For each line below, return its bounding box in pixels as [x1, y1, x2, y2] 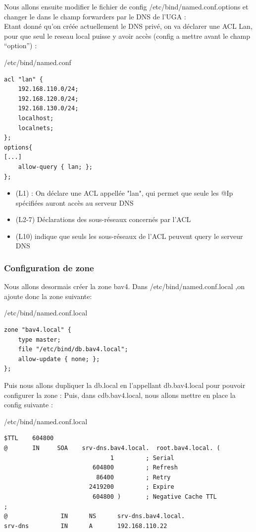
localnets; [18, 124, 54, 132]
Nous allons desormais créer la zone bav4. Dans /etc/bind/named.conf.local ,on [4, 281, 245, 292]
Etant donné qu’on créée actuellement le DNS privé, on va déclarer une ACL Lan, [4, 21, 253, 31]
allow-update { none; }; [18, 355, 100, 363]
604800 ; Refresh [92, 464, 178, 471]
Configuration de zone [4, 261, 94, 274]
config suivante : [4, 399, 53, 410]
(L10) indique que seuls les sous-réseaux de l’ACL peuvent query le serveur [15, 230, 243, 241]
